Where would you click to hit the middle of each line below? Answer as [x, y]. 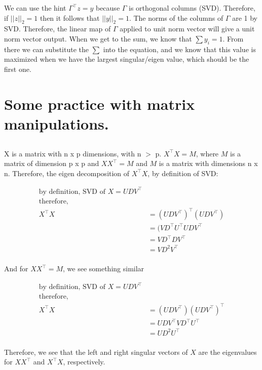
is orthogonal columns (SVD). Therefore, [192, 8]
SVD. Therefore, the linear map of [58, 29]
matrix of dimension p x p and [52, 163]
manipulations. [57, 123]
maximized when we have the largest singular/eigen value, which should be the [127, 59]
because [108, 8]
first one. [18, 69]
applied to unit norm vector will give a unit [187, 29]
